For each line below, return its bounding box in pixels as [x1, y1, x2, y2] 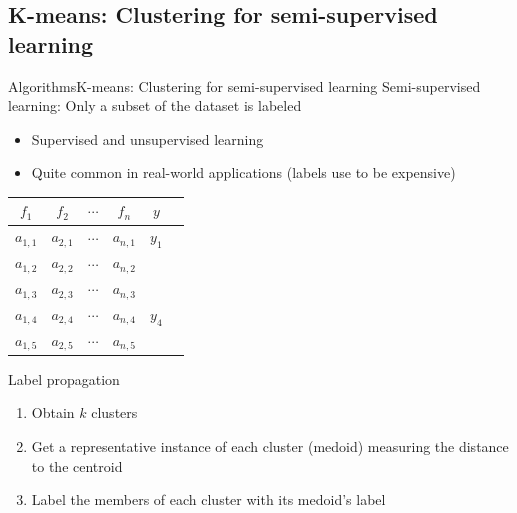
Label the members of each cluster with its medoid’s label [31, 489, 386, 510]
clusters [91, 402, 138, 423]
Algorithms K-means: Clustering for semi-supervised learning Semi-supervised [8, 75, 481, 96]
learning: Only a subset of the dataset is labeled [8, 95, 302, 116]
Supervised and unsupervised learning [31, 128, 264, 149]
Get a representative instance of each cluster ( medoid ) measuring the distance [31, 435, 509, 456]
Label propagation [8, 368, 120, 389]
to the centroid [31, 455, 123, 476]
